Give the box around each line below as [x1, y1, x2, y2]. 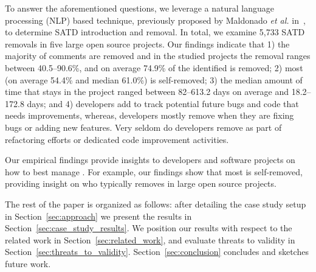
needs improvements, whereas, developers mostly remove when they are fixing [5, 109, 294, 122]
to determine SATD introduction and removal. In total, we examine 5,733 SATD [5, 26, 305, 38]
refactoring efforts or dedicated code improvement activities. [5, 133, 229, 145]
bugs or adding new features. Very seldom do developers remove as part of [5, 120, 282, 133]
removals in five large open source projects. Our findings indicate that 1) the [5, 37, 290, 50]
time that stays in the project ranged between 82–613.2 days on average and [5, 85, 289, 98]
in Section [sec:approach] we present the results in [5, 209, 192, 222]
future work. [5, 257, 51, 270]
